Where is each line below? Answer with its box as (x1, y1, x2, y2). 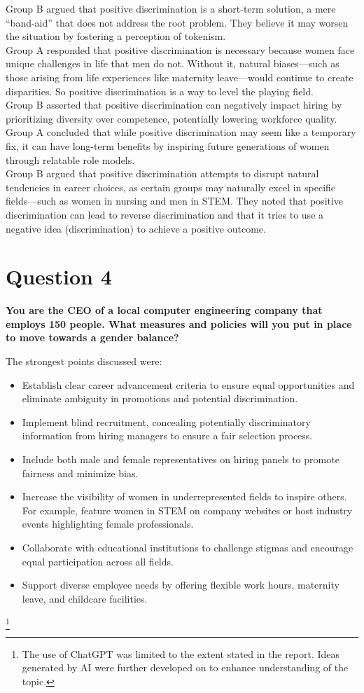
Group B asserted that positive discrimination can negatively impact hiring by (6, 97, 342, 112)
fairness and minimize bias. (22, 465, 139, 480)
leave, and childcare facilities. (22, 591, 148, 605)
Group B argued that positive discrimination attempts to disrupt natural (6, 166, 319, 181)
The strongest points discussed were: (6, 354, 162, 368)
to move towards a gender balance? (6, 330, 179, 345)
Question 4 (6, 262, 112, 291)
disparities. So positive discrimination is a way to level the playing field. (6, 83, 314, 98)
